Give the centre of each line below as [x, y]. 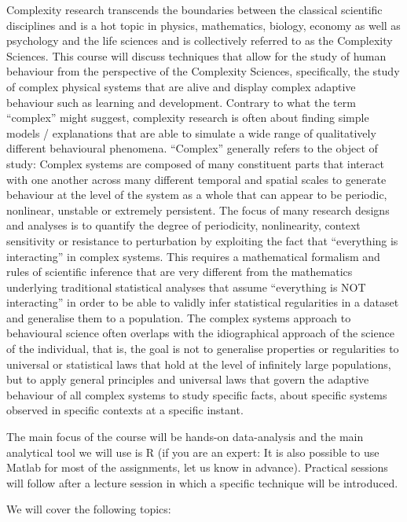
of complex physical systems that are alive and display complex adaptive [181, 86]
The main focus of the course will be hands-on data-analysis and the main [185, 437]
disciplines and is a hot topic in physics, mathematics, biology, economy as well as [203, 25]
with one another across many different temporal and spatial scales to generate [196, 179]
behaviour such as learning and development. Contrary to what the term [181, 102]
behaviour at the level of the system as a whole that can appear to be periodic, [197, 195]
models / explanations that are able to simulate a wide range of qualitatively [191, 132]
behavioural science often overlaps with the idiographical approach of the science [200, 333]
